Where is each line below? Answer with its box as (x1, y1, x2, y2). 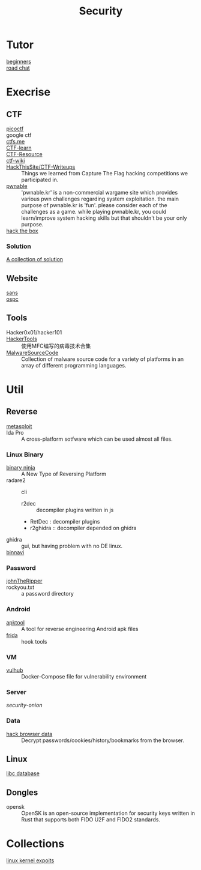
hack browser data (6, 730, 53, 737)
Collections (6, 837, 65, 851)
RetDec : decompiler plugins (29, 518, 100, 525)
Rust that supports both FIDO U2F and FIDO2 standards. (21, 816, 161, 823)
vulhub (6, 666, 23, 674)
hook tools (21, 638, 47, 645)
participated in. (21, 176, 59, 183)
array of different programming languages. (21, 361, 127, 369)
